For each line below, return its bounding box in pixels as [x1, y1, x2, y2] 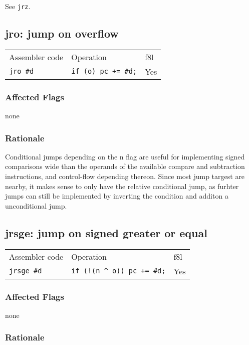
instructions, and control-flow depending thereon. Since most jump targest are [5, 171, 245, 182]
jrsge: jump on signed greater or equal [5, 225, 207, 240]
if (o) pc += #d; [71, 67, 137, 76]
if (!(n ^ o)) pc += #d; [71, 267, 166, 275]
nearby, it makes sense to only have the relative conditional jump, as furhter [5, 181, 239, 191]
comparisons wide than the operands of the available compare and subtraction [5, 161, 245, 171]
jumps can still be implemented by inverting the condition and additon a [5, 191, 228, 201]
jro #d [9, 67, 34, 76]
